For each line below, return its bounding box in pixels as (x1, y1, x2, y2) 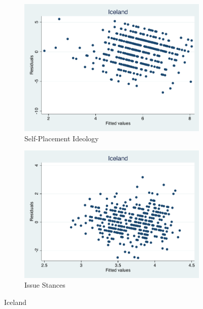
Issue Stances (24, 280, 65, 290)
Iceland (4, 296, 26, 307)
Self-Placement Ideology (24, 133, 99, 143)
